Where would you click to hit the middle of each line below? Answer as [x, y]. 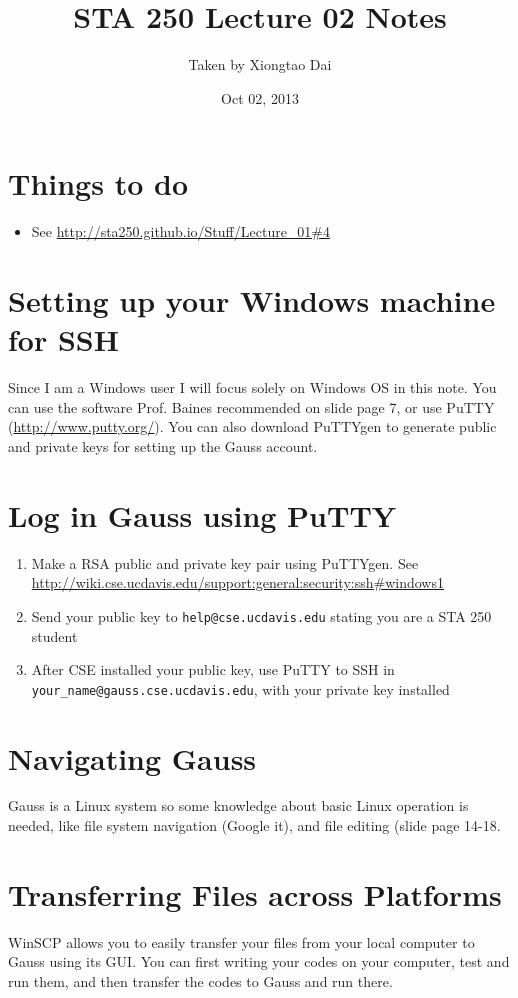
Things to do [98, 183]
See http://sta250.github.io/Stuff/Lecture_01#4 [181, 231]
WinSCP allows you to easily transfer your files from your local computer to [241, 941]
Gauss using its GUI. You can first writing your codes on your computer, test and [259, 961]
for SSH [63, 339]
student [54, 635]
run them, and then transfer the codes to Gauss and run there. [200, 980]
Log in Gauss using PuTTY [202, 514]
